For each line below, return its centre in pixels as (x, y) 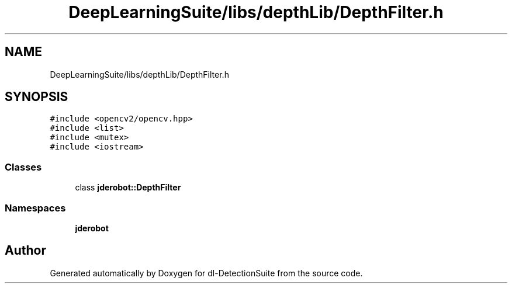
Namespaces (35, 208)
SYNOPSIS (37, 97)
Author (25, 251)
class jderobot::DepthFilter (128, 188)
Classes (23, 167)
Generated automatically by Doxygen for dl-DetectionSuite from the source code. (206, 273)
